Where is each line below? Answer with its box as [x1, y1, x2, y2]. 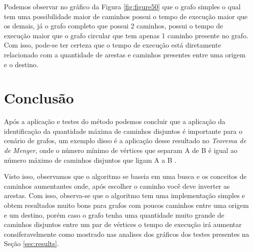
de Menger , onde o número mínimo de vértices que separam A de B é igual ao [4, 145, 237, 155]
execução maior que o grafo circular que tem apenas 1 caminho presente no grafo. [4, 30, 249, 40]
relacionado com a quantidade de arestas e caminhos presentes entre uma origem [4, 49, 246, 59]
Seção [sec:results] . [4, 238, 59, 249]
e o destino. [4, 59, 39, 69]
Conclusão [4, 88, 74, 108]
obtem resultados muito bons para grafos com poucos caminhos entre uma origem [4, 200, 249, 210]
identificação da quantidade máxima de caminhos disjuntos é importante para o [4, 126, 243, 136]
